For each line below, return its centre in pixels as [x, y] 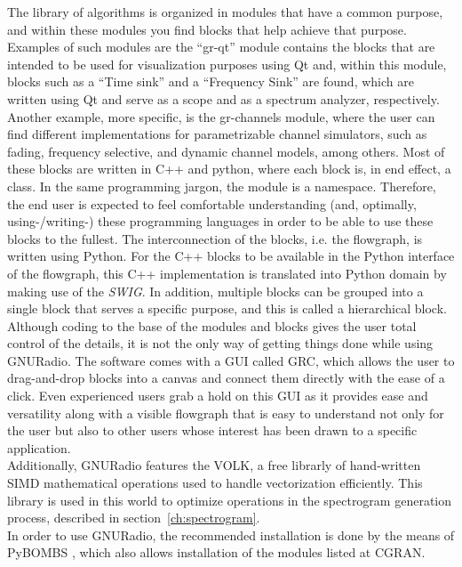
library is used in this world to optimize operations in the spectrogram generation [230, 500]
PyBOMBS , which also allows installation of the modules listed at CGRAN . [216, 552]
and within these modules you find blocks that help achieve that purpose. [207, 29]
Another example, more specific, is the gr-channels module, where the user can [221, 116]
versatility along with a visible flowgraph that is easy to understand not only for [226, 413]
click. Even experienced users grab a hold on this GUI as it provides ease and [218, 396]
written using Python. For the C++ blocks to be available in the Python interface [231, 256]
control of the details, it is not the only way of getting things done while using [220, 343]
